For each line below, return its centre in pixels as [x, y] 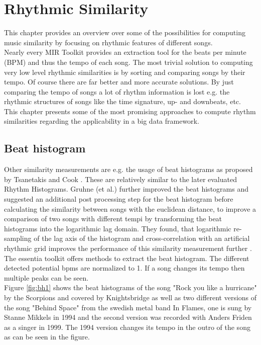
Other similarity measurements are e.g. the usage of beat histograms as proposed [128, 169]
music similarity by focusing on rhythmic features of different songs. [108, 42]
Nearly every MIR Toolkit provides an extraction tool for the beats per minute [125, 52]
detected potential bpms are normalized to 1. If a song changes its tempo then [124, 268]
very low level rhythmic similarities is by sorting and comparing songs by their [125, 72]
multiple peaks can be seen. [46, 277]
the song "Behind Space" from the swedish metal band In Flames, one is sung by [128, 307]
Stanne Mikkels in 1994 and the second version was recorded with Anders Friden [128, 317]
